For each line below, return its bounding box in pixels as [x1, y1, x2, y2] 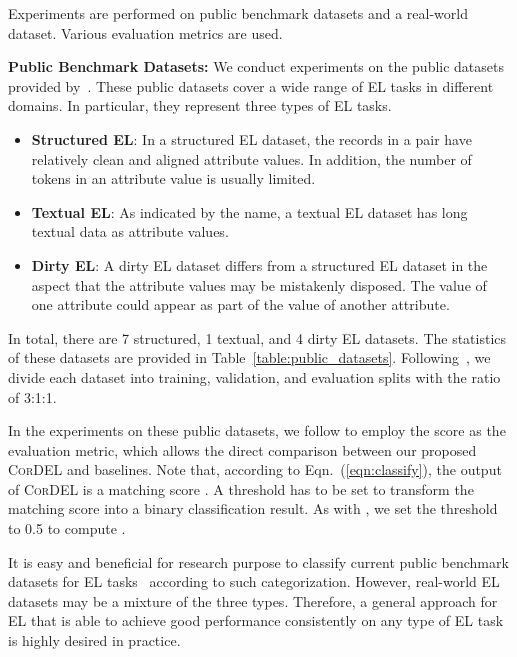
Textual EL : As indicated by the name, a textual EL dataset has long [31, 201, 468, 222]
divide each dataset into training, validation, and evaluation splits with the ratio [8, 366, 501, 387]
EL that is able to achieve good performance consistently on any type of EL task [8, 610, 504, 631]
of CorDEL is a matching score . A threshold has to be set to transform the [8, 478, 474, 499]
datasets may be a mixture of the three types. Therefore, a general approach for [8, 590, 498, 611]
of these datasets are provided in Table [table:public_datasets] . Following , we [8, 347, 491, 368]
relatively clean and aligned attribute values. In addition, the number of [31, 148, 472, 169]
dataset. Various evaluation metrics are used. [8, 22, 283, 43]
